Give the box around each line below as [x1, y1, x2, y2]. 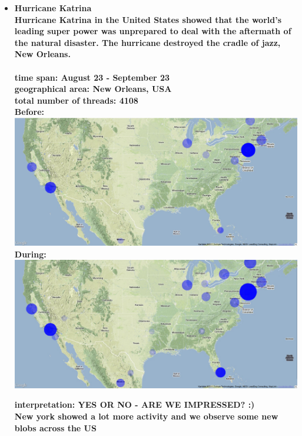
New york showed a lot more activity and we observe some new [14, 410, 278, 422]
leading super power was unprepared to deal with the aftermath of [14, 25, 291, 37]
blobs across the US [14, 421, 97, 434]
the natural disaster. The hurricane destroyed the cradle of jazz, [14, 36, 281, 48]
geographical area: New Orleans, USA [14, 82, 172, 95]
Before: [14, 105, 45, 118]
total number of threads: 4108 [14, 94, 138, 106]
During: [14, 247, 47, 260]
